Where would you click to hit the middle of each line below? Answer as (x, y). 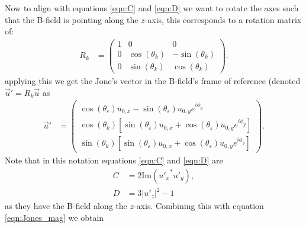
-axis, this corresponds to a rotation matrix (223, 19)
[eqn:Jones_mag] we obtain (54, 217)
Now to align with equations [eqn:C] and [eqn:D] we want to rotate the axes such (152, 8)
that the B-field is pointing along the (72, 19)
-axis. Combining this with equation (199, 206)
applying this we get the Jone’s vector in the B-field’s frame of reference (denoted (153, 80)
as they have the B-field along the (66, 206)
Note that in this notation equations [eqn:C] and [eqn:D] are (114, 160)
